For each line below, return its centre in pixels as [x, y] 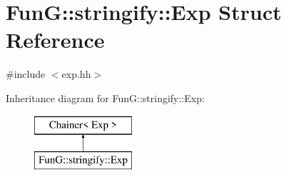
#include [26, 74]
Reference [55, 40]
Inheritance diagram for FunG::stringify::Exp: [105, 97]
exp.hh [76, 74]
